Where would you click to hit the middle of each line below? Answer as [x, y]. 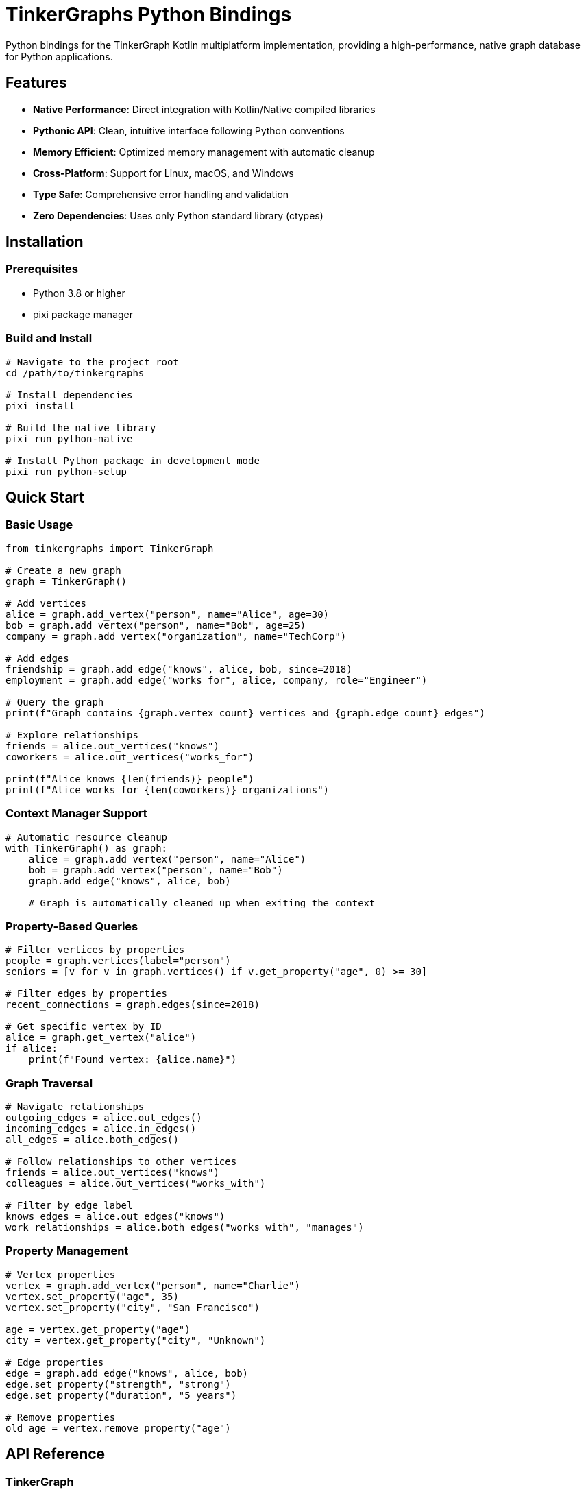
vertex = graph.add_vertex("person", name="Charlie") [153, 1285]
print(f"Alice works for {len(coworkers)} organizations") [168, 790]
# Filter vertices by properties [95, 950]
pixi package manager [83, 314]
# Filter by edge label [69, 1206]
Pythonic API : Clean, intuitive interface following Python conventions [189, 130]
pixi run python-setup [66, 471]
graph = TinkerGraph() [66, 581]
